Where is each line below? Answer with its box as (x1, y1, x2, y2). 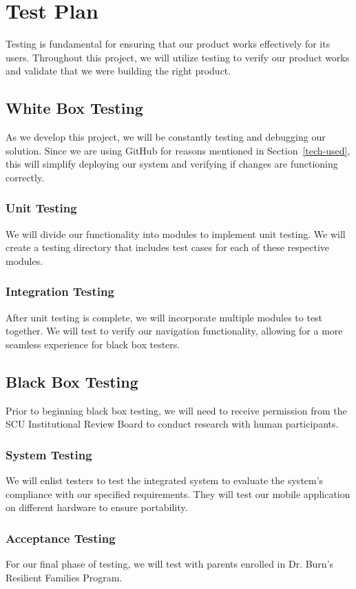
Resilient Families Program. (6, 570, 123, 584)
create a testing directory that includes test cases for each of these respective (6, 240, 330, 254)
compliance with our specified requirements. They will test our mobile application (6, 486, 350, 501)
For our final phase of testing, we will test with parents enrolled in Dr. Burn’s (6, 557, 334, 571)
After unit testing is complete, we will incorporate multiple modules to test (6, 310, 323, 324)
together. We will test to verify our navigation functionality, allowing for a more (6, 323, 343, 338)
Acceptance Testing (6, 529, 116, 546)
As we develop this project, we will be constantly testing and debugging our (6, 130, 326, 144)
